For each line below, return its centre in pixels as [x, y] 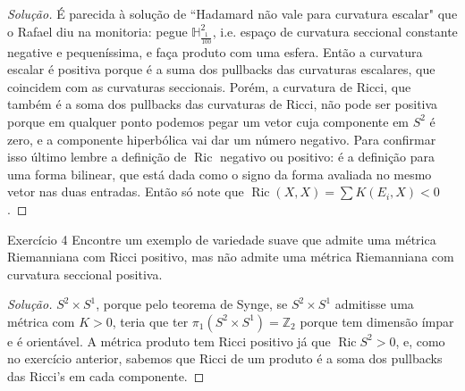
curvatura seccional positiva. [85, 274]
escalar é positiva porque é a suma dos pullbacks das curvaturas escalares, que [221, 69]
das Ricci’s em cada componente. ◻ [106, 376]
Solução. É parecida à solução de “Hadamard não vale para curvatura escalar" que [232, 13]
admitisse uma [374, 304]
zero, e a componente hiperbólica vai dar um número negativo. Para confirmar [222, 139]
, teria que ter [150, 321]
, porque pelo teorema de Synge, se [192, 304]
